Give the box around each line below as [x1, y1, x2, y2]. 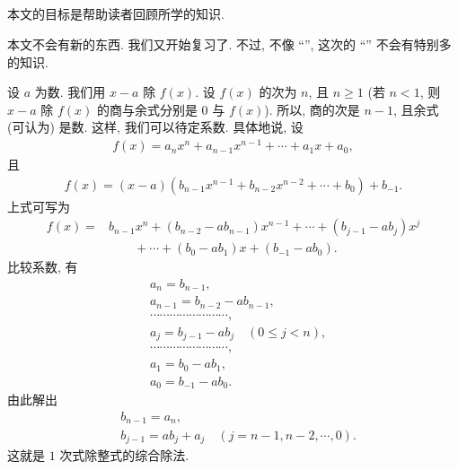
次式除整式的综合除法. [59, 445, 189, 464]
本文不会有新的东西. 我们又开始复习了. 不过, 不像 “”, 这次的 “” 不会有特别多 [7, 34, 452, 53]
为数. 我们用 [34, 83, 106, 101]
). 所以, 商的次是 [264, 100, 360, 118]
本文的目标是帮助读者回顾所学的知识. [7, 4, 225, 23]
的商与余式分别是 [96, 100, 198, 118]
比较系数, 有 [7, 257, 78, 276]
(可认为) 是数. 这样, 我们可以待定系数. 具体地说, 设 [7, 117, 304, 136]
